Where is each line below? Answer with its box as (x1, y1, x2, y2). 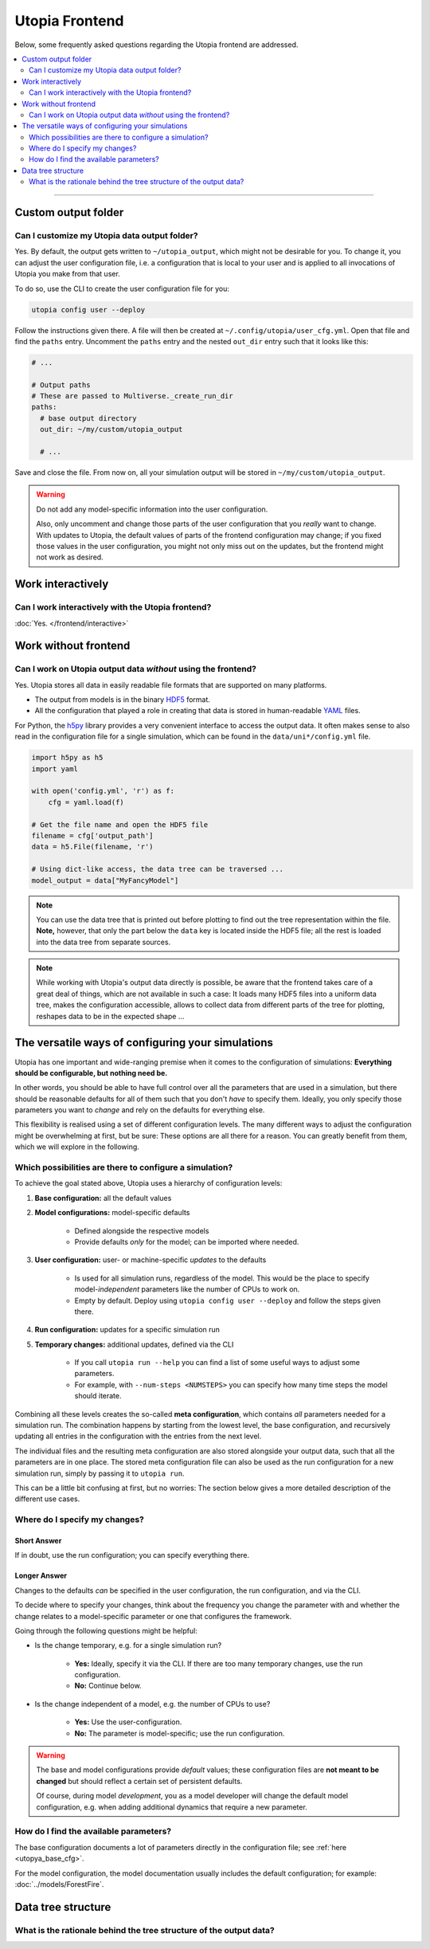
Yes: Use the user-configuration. (74, 1717, 182, 1727)
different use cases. (14, 1494, 80, 1504)
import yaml (31, 764, 79, 773)
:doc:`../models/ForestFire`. (14, 1879, 104, 1888)
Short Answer (14, 1535, 62, 1545)
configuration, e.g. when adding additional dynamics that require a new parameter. (36, 1802, 308, 1812)
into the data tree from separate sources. (36, 937, 171, 947)
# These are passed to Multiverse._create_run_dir (31, 391, 234, 401)
